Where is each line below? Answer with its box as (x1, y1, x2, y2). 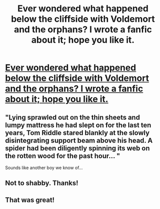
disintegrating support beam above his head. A (5, 136, 153, 144)
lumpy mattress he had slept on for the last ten (5, 121, 152, 129)
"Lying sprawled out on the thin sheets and (5, 113, 140, 121)
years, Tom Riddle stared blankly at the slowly (5, 129, 150, 137)
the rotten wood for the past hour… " (5, 151, 120, 160)
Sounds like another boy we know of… (5, 165, 83, 171)
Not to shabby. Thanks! (5, 179, 79, 187)
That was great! (5, 196, 55, 204)
